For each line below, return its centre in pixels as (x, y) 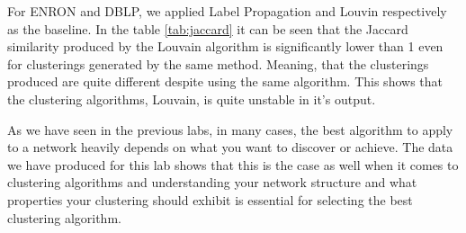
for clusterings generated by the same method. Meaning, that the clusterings (218, 63)
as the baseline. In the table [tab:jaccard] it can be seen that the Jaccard (208, 28)
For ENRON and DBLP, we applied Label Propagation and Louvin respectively (227, 11)
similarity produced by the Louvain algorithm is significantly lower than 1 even (225, 46)
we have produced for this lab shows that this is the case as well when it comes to (233, 164)
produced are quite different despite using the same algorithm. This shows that (225, 81)
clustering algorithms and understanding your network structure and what (212, 182)
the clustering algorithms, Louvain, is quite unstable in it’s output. (192, 99)
